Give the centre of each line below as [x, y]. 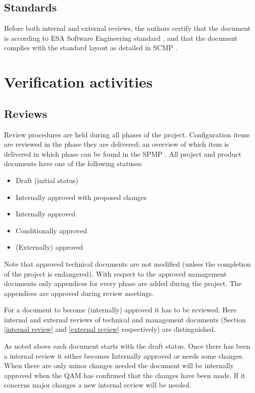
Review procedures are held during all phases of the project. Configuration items [127, 134]
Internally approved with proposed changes [81, 197]
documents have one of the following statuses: [74, 163]
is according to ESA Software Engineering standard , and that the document [121, 38]
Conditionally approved [51, 230]
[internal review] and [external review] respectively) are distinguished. [110, 329]
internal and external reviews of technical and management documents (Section [125, 319]
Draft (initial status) [47, 180]
